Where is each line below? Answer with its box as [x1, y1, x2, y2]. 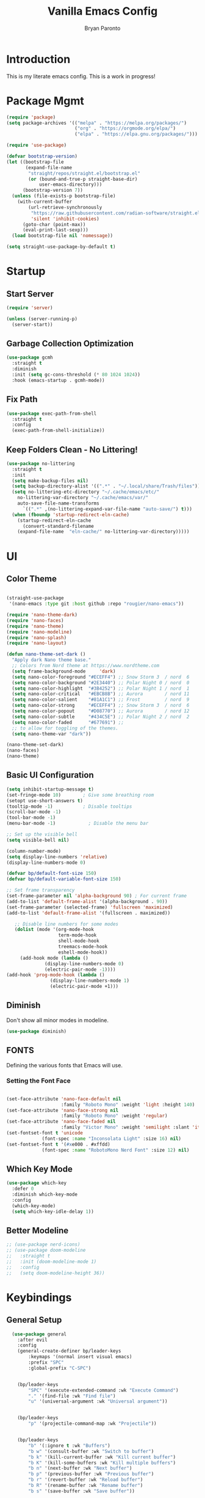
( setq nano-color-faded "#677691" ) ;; [12, 719, 124, 725]
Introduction [6, 52, 71, 66]
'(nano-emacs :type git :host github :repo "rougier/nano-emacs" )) [9, 601, 184, 607]
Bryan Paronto [84, 24, 121, 32]
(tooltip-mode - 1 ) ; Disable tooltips [6, 803, 132, 809]
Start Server [6, 288, 54, 299]
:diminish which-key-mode [12, 1191, 78, 1198]
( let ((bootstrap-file [6, 159, 64, 165]
